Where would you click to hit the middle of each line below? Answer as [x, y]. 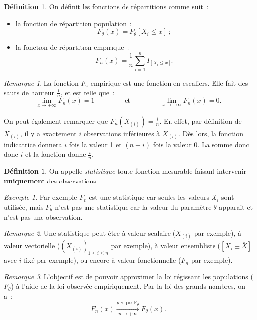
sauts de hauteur [29, 92]
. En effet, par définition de [200, 120]
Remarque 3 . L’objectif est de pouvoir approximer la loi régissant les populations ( [128, 276]
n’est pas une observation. [43, 216]
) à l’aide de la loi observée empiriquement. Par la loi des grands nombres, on [128, 286]
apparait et [236, 206]
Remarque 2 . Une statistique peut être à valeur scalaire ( [90, 233]
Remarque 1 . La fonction [41, 82]
